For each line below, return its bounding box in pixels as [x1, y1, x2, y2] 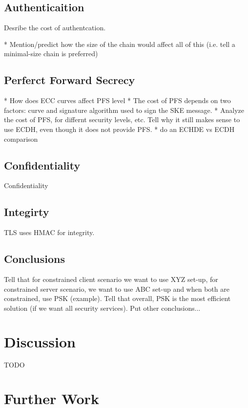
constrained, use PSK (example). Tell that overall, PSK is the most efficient [4, 293, 231, 303]
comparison [4, 133, 38, 144]
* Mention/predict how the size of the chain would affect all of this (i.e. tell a [4, 39, 235, 49]
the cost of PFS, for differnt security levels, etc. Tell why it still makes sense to [4, 114, 240, 125]
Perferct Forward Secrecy [4, 72, 135, 87]
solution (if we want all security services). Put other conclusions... [4, 302, 201, 313]
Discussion [4, 331, 76, 351]
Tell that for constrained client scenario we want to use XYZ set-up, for [4, 274, 218, 284]
